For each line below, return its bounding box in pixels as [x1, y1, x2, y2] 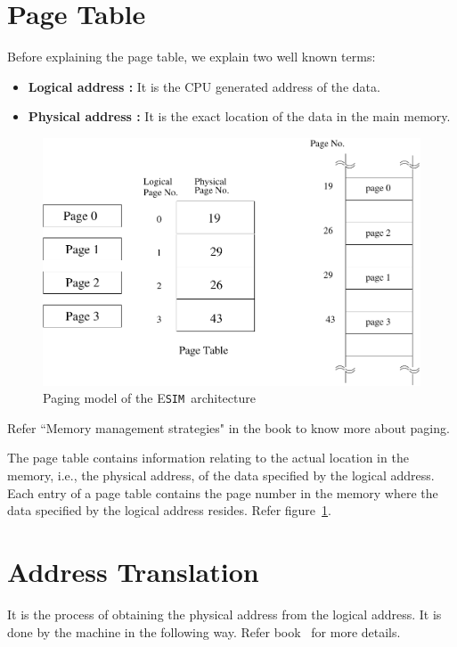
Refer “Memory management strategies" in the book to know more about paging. [7, 418, 450, 437]
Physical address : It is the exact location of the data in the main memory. [28, 107, 451, 126]
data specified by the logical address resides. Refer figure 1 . [7, 501, 331, 520]
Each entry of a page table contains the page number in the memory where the [7, 483, 438, 502]
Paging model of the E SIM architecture [43, 389, 256, 407]
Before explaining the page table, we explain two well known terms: [7, 47, 376, 66]
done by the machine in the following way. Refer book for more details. [7, 622, 401, 641]
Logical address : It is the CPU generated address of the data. [28, 77, 380, 95]
